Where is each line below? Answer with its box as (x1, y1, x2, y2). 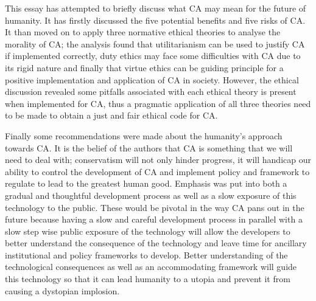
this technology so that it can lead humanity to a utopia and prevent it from (5, 272, 290, 285)
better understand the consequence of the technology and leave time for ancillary (5, 237, 307, 249)
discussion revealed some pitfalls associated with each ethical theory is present (5, 85, 297, 98)
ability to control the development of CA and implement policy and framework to (5, 165, 310, 178)
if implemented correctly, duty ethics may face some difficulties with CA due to (5, 49, 301, 62)
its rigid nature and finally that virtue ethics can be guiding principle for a (5, 61, 284, 74)
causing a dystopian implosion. (5, 284, 120, 297)
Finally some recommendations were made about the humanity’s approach (5, 129, 283, 142)
